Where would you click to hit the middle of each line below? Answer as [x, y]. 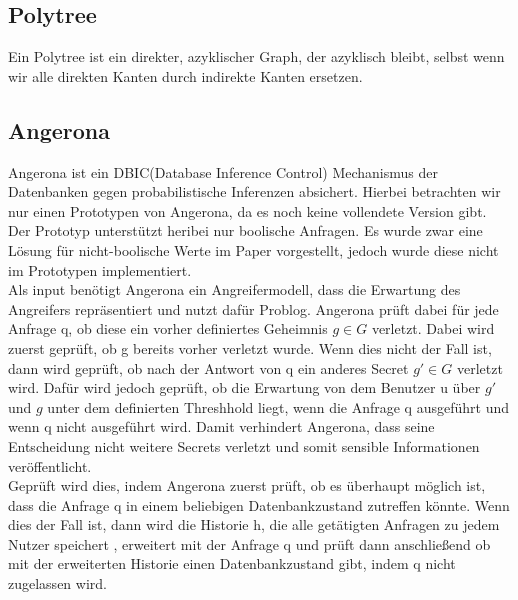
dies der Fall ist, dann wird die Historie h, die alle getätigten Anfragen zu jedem [254, 524]
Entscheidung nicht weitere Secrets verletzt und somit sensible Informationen [244, 445]
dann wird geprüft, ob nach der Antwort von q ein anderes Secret [208, 367]
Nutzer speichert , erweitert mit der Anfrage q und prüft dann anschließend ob [249, 543]
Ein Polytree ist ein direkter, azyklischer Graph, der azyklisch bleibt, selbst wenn [256, 56]
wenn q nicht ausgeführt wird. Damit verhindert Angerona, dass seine [221, 426]
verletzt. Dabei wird [433, 328]
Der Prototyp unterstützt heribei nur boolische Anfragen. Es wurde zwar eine [245, 230]
